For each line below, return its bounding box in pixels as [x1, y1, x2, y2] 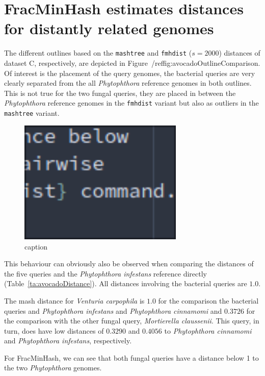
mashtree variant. [4, 108, 60, 118]
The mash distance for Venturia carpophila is [4, 295, 145, 306]
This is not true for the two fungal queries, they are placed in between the [4, 87, 236, 98]
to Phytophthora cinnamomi [164, 325, 252, 336]
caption [24, 241, 48, 252]
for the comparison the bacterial [158, 295, 259, 306]
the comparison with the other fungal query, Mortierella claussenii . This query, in [4, 315, 259, 326]
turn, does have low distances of [4, 325, 104, 336]
